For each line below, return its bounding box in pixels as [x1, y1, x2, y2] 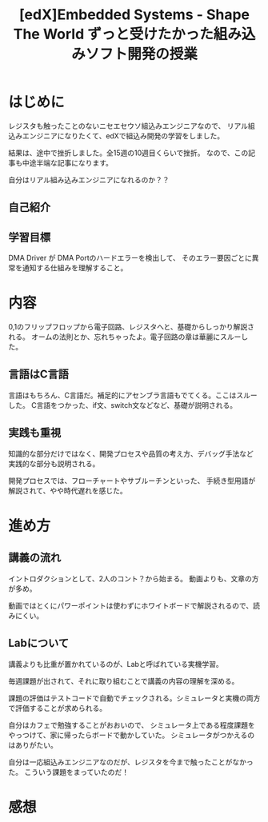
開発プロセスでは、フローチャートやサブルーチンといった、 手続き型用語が [8, 476, 256, 485]
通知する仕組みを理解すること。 [22, 263, 128, 273]
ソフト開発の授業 [85, 46, 198, 63]
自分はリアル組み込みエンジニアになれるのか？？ [8, 174, 170, 185]
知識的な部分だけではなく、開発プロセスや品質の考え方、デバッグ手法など [8, 449, 254, 458]
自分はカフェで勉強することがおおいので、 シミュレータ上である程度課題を [8, 720, 255, 729]
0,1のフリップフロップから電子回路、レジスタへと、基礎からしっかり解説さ [8, 322, 254, 332]
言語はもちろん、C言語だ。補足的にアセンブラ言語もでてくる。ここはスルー [8, 390, 258, 400]
